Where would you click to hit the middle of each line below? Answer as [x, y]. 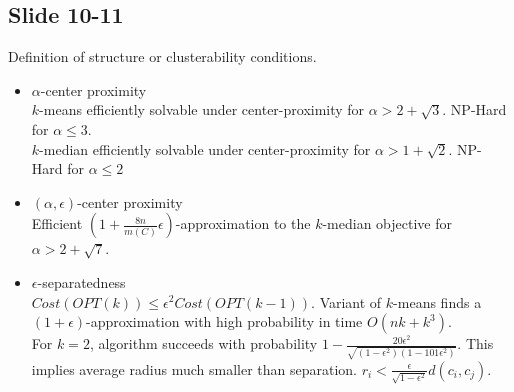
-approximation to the [243, 223]
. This [475, 343]
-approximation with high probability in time [224, 321]
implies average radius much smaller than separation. [194, 368]
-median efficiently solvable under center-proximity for [205, 148]
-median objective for [387, 223]
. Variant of [346, 301]
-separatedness [81, 281]
